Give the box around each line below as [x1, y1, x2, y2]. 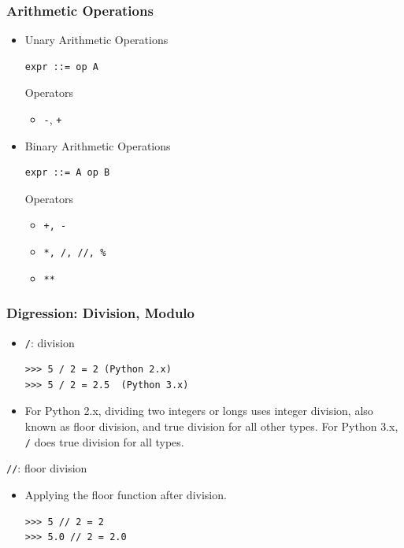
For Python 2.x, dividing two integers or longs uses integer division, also [24, 402, 373, 419]
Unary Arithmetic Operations [24, 31, 169, 48]
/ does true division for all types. [24, 433, 184, 450]
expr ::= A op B [24, 167, 110, 179]
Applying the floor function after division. [24, 486, 227, 502]
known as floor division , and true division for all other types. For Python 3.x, [24, 418, 398, 435]
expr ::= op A [24, 61, 98, 72]
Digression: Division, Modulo [6, 303, 195, 323]
